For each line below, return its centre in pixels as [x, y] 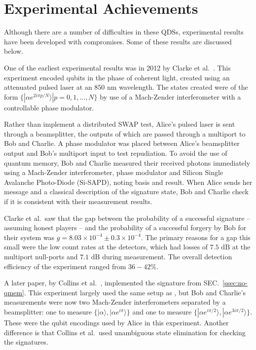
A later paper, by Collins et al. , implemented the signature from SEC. [112, 283]
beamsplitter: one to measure [48, 311]
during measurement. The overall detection [167, 256]
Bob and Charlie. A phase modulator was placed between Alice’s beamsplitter [122, 143]
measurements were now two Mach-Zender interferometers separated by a [115, 302]
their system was [29, 237]
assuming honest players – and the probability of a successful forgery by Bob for [125, 227]
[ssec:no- [235, 283]
